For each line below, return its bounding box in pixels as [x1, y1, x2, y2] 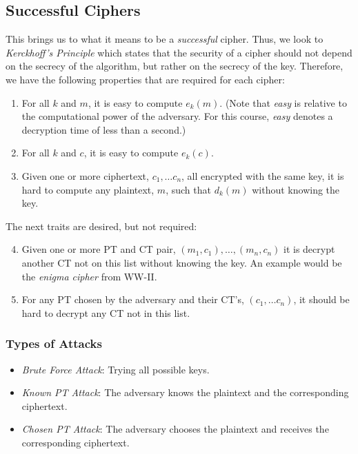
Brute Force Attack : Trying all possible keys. [21, 362, 210, 376]
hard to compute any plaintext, [21, 182, 155, 196]
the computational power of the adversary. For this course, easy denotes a [21, 109, 333, 123]
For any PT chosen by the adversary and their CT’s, [21, 292, 244, 307]
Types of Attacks [6, 335, 102, 352]
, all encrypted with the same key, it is [181, 168, 344, 183]
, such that [166, 182, 211, 196]
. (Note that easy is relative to [219, 95, 347, 110]
